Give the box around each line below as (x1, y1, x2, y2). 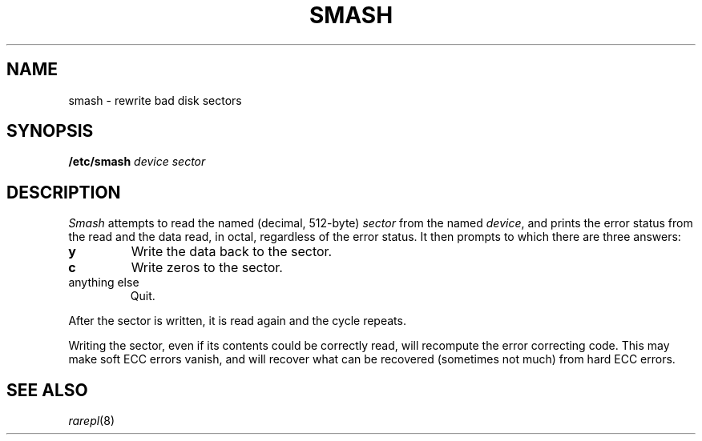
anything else (68, 275, 139, 290)
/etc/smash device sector (68, 154, 206, 169)
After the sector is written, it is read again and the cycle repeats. (68, 314, 406, 328)
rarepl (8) (68, 414, 115, 428)
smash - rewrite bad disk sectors (68, 93, 242, 107)
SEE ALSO (6, 379, 88, 400)
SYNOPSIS (6, 121, 94, 142)
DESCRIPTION (6, 182, 121, 202)
